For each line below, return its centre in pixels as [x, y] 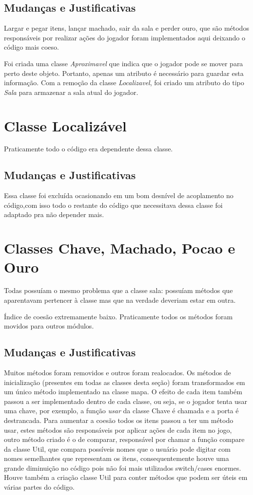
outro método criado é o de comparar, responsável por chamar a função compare [124, 439]
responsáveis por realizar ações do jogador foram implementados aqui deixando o [125, 37]
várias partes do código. [39, 487]
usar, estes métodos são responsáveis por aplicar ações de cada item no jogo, [118, 430]
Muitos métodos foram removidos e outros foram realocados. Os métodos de [117, 372]
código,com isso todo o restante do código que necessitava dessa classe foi [113, 205]
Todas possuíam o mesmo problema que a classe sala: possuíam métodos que [118, 290]
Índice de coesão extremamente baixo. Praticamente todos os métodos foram [118, 316]
